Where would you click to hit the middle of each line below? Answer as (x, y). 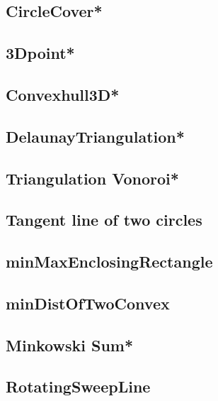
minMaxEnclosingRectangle (109, 262)
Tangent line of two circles (104, 220)
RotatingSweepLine (78, 386)
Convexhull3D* (63, 94)
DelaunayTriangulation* (95, 136)
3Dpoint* (40, 53)
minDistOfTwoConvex (88, 303)
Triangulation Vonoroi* (92, 178)
